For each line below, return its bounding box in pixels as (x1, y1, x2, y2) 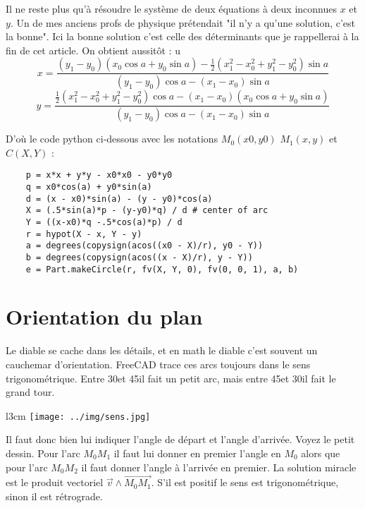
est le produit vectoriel (6, 475, 104, 490)
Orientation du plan (6, 302, 203, 331)
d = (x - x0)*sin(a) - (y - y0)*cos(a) (25, 193, 213, 204)
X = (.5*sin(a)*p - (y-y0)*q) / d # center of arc (25, 205, 268, 216)
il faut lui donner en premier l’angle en (113, 445, 281, 460)
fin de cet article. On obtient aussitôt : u (6, 42, 180, 57)
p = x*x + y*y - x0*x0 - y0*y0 (25, 170, 173, 181)
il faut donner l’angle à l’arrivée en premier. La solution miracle (81, 459, 357, 474)
